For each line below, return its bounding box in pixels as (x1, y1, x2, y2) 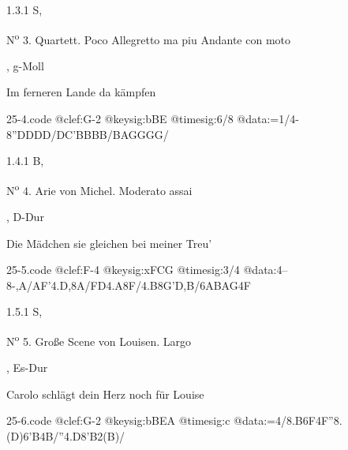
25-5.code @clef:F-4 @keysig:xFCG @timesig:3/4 (6, 261, 240, 278)
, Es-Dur (6, 359, 48, 376)
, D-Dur (6, 208, 44, 225)
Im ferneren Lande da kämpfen (6, 84, 156, 100)
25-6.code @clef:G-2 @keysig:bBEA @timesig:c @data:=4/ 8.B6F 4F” (6, 412, 334, 429)
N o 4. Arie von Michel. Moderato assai (6, 179, 193, 198)
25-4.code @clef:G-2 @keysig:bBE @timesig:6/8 (6, 111, 234, 127)
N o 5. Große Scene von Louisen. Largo (6, 331, 191, 349)
